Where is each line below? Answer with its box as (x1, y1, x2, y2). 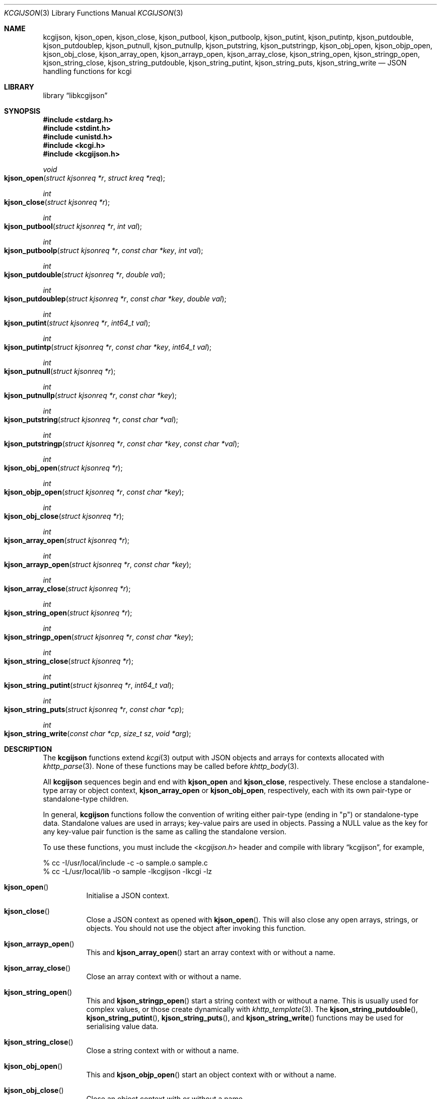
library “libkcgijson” (43, 91, 108, 100)
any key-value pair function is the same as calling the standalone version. (43, 827, 286, 836)
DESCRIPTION (4, 745, 52, 753)
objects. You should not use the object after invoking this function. (86, 924, 306, 932)
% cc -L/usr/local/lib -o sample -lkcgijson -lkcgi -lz (43, 867, 212, 876)
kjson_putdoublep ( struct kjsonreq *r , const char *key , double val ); (4, 294, 227, 303)
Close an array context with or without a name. (86, 972, 241, 981)
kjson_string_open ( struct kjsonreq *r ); (4, 608, 132, 617)
